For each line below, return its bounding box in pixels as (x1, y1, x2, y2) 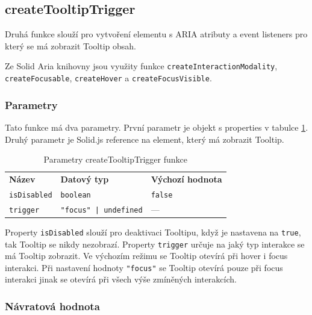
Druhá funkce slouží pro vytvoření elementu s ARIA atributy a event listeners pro (5, 28, 308, 40)
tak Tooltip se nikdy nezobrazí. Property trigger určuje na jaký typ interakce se (5, 237, 305, 250)
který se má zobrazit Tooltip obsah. (5, 39, 137, 52)
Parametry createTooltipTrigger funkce (43, 153, 187, 166)
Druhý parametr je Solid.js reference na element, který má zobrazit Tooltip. (5, 133, 284, 145)
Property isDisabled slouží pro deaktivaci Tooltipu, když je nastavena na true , (5, 225, 301, 238)
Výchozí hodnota (151, 172, 222, 185)
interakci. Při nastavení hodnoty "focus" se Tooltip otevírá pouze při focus (5, 261, 283, 273)
